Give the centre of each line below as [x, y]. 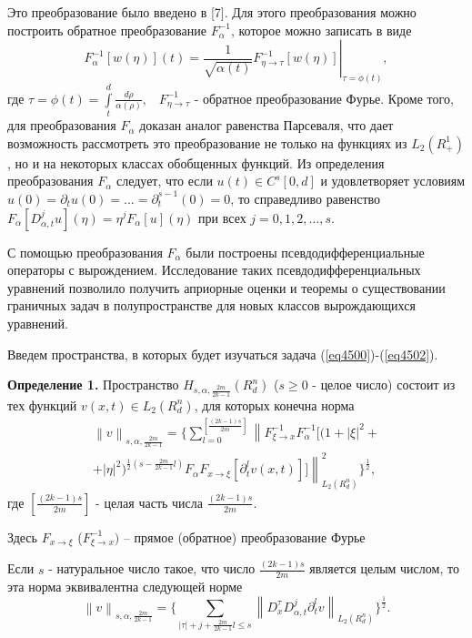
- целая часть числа [149, 502]
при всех [222, 217]
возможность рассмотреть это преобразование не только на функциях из [207, 142]
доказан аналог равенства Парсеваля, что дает [266, 125]
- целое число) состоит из [384, 385]
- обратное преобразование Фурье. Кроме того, [324, 98]
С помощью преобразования [85, 252]
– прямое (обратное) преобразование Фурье [244, 537]
